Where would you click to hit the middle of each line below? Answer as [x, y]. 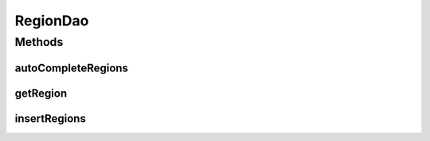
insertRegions [51, 118]
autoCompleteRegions [72, 68]
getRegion [41, 93]
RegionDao [52, 21]
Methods [39, 42]
